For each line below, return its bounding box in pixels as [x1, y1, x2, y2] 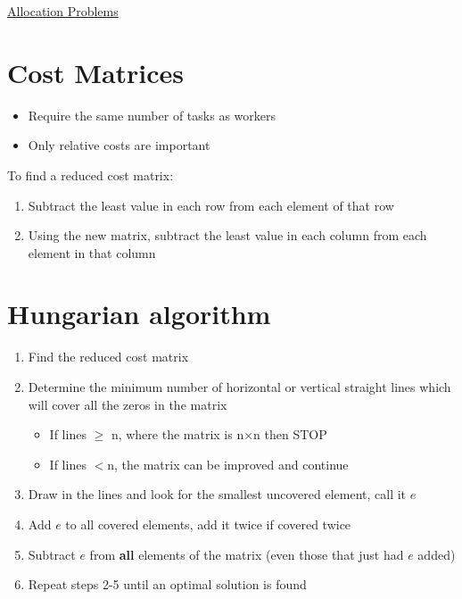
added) [417, 545, 456, 563]
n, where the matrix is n [111, 425, 244, 444]
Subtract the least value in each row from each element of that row [28, 196, 394, 214]
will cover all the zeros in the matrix [28, 395, 227, 413]
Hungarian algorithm [7, 295, 271, 332]
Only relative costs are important [28, 136, 210, 154]
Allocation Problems [7, 2, 119, 20]
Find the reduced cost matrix [28, 347, 189, 366]
